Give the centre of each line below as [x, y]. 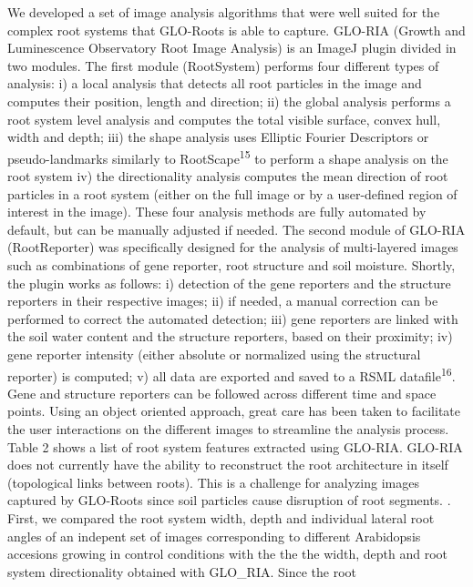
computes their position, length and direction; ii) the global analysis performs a [229, 101]
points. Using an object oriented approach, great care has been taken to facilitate [234, 411]
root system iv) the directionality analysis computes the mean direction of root [228, 176]
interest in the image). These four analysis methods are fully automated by [217, 212]
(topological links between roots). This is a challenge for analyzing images [213, 482]
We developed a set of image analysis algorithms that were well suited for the [224, 12]
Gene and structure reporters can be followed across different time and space [222, 393]
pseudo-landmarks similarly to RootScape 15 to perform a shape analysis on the [228, 157]
